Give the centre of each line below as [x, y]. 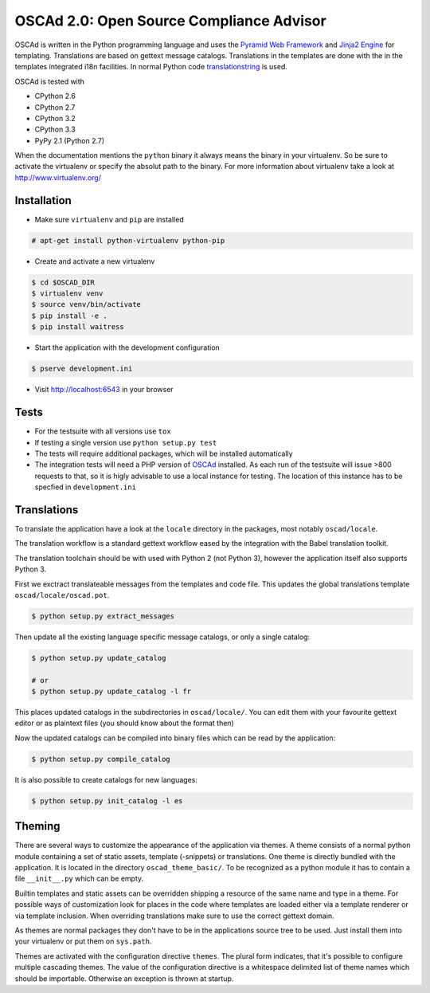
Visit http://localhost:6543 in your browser [104, 390]
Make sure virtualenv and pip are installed [109, 219]
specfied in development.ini [86, 487]
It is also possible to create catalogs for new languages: [106, 779]
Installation [43, 200]
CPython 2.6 [55, 96]
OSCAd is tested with [50, 81]
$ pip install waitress [78, 327]
